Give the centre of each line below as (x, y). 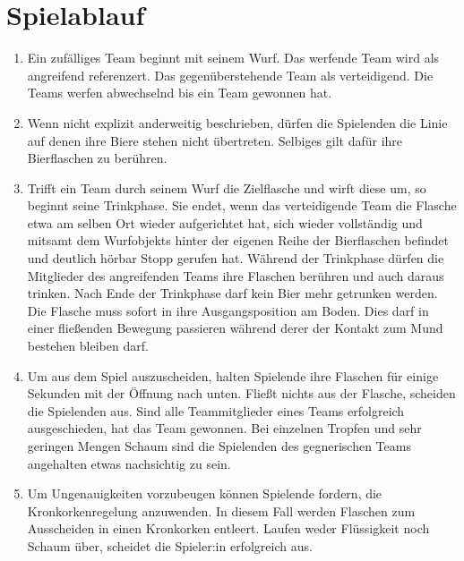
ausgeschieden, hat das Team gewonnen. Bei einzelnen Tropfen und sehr (224, 428)
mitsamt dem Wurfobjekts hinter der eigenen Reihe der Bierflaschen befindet (238, 240)
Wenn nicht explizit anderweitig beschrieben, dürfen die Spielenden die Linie (237, 122)
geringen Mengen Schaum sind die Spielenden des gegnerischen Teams (219, 446)
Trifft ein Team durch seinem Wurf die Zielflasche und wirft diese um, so (227, 187)
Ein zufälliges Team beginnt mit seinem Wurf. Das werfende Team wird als (233, 58)
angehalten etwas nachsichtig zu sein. (129, 463)
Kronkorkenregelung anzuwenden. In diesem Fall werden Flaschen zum (221, 510)
